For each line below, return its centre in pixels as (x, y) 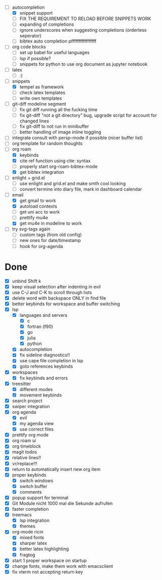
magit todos (24, 452)
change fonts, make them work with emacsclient (62, 566)
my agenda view (37, 423)
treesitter (21, 383)
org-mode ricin (28, 532)
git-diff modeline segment (39, 104)
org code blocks (29, 47)
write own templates (41, 98)
